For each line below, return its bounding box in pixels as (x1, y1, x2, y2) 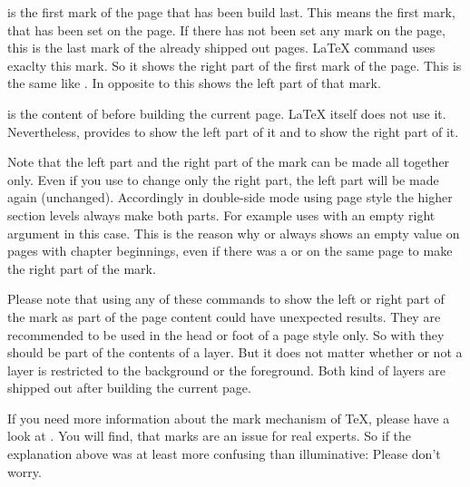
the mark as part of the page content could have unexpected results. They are (7, 307, 441, 326)
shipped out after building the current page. (7, 378, 251, 397)
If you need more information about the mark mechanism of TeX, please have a (7, 408, 450, 427)
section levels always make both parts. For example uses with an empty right (7, 205, 436, 224)
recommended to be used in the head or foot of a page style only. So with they (7, 325, 445, 344)
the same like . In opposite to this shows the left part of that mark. (7, 73, 381, 93)
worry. (7, 462, 42, 481)
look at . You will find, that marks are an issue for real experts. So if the (7, 426, 412, 445)
